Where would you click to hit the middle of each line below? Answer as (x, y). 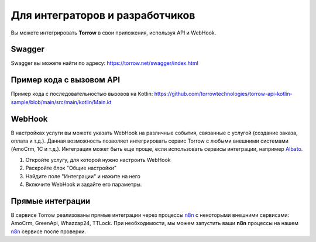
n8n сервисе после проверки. (48, 231)
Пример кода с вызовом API (65, 80)
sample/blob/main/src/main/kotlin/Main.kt (61, 102)
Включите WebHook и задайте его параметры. (84, 184)
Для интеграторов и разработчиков (103, 15)
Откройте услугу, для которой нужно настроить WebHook (98, 160)
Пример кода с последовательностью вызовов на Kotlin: (82, 94)
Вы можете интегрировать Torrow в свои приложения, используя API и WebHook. (114, 33)
